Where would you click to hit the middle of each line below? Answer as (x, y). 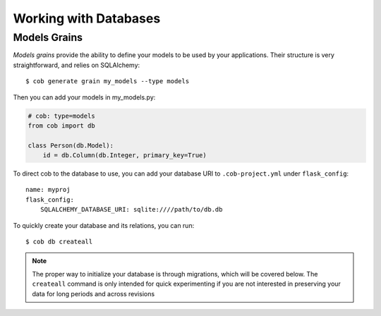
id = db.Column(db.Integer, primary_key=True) (125, 156)
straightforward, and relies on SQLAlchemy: (77, 65)
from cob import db (61, 126)
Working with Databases (87, 18)
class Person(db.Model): (71, 145)
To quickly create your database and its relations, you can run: (104, 225)
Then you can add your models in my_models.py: (84, 97)
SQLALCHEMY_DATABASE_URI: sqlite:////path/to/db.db (131, 209)
